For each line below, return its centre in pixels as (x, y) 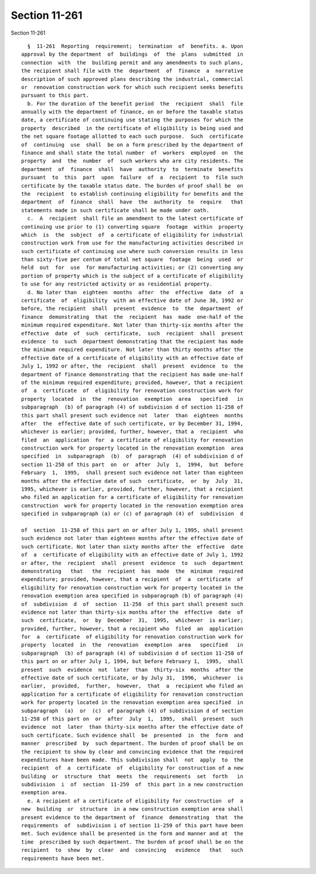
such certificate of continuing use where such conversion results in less (132, 251)
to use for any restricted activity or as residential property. (117, 284)
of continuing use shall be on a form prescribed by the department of (132, 144)
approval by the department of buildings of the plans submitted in (132, 55)
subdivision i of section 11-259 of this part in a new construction (132, 785)
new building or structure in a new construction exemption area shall (132, 809)
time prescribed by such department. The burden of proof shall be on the (132, 842)
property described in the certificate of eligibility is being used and (132, 128)
